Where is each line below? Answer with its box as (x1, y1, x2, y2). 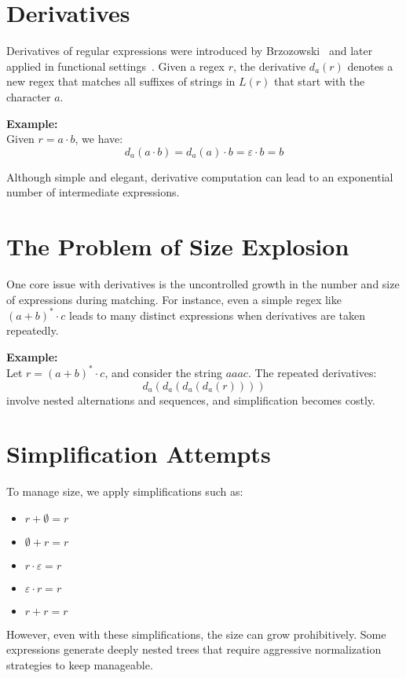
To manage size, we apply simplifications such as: (6, 483, 243, 500)
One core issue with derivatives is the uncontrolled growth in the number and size (6, 276, 400, 291)
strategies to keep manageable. (6, 657, 153, 673)
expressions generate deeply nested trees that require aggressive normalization (6, 641, 382, 658)
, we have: (75, 130, 123, 147)
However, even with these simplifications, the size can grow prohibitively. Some (6, 625, 386, 642)
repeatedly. (6, 322, 59, 339)
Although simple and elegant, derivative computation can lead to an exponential (6, 168, 393, 185)
